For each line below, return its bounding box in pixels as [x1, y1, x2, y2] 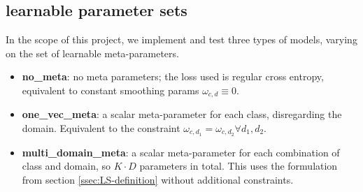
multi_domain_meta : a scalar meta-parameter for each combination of [22, 145, 340, 159]
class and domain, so [22, 158, 111, 173]
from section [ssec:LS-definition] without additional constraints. [22, 172, 294, 187]
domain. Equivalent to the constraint [22, 121, 180, 135]
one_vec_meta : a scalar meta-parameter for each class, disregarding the [22, 107, 342, 121]
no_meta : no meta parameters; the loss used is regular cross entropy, [22, 69, 324, 84]
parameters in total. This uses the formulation [139, 158, 338, 173]
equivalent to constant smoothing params [22, 82, 199, 97]
